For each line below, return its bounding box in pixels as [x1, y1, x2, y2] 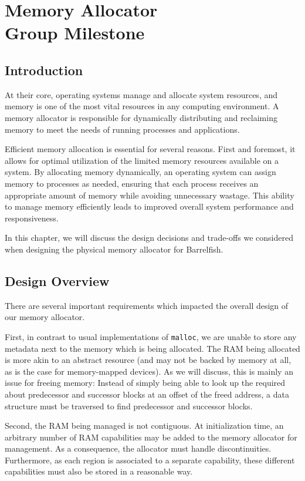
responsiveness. [5, 211, 59, 224]
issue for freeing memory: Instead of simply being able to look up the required [5, 376, 286, 389]
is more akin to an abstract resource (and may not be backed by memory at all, [5, 354, 292, 366]
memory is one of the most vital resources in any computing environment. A [5, 100, 279, 112]
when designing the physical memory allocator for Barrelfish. [5, 243, 223, 255]
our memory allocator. [5, 311, 85, 323]
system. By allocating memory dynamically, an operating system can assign [5, 166, 276, 178]
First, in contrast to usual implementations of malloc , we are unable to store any [5, 330, 297, 342]
